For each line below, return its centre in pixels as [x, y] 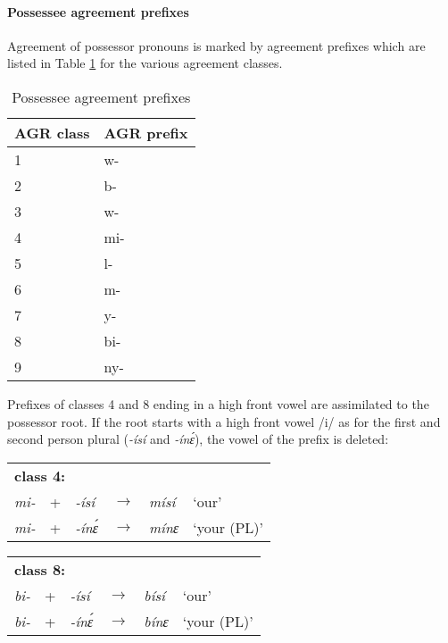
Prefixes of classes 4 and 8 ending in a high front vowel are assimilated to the [218, 403]
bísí [155, 595]
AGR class [52, 132]
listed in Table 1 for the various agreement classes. [145, 63]
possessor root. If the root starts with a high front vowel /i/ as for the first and [224, 421]
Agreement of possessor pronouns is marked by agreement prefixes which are [216, 45]
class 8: [40, 569]
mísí [162, 501]
